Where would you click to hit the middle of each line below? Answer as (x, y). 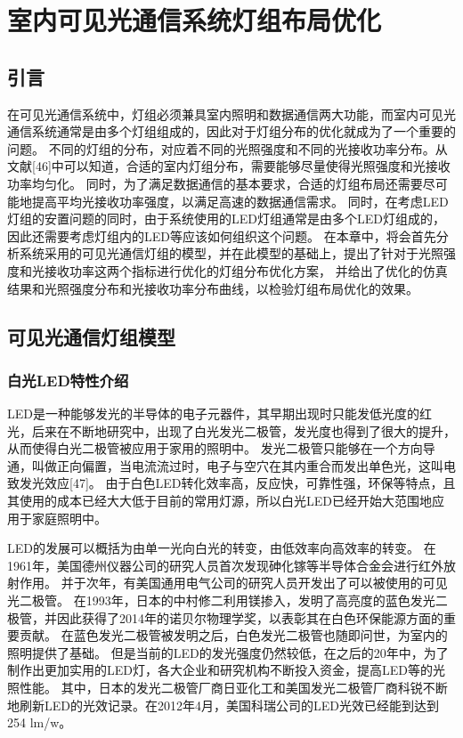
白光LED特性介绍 (68, 380)
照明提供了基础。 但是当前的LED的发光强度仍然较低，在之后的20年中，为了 (228, 652)
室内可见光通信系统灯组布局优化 (195, 20)
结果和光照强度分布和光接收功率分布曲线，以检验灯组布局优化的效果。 (213, 288)
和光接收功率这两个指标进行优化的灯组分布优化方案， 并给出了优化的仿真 (233, 270)
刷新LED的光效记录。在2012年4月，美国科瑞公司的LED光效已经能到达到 (229, 705)
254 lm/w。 (40, 722)
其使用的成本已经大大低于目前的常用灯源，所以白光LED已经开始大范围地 (219, 501)
